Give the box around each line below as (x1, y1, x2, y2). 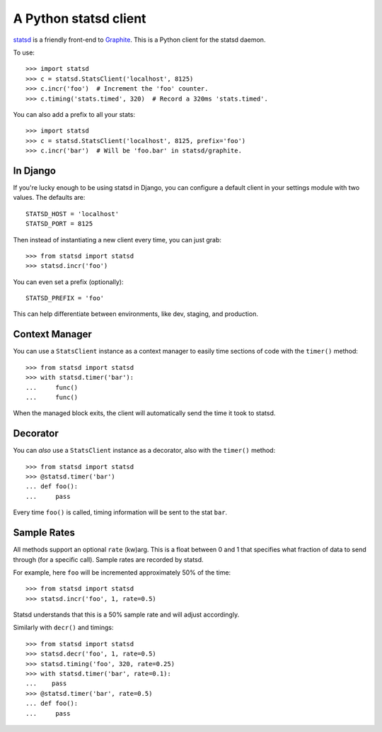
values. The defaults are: (13, 193, 86, 202)
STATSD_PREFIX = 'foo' (25, 294, 105, 303)
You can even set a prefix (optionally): (13, 277, 124, 286)
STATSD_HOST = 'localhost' (25, 210, 120, 218)
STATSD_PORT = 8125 (25, 220, 93, 228)
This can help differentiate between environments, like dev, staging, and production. (13, 310, 258, 318)
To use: (13, 48, 35, 57)
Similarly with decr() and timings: (13, 624, 114, 632)
